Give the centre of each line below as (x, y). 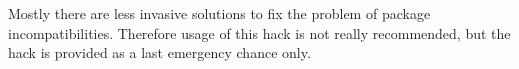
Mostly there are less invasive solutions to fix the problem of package (219, 13)
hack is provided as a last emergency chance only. (159, 52)
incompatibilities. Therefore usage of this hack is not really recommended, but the (259, 32)
